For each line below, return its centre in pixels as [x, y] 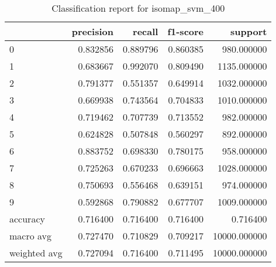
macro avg [31, 236]
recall [146, 31]
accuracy [27, 219]
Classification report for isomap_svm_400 [138, 8]
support [249, 31]
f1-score [186, 31]
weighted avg [36, 253]
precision [92, 31]
